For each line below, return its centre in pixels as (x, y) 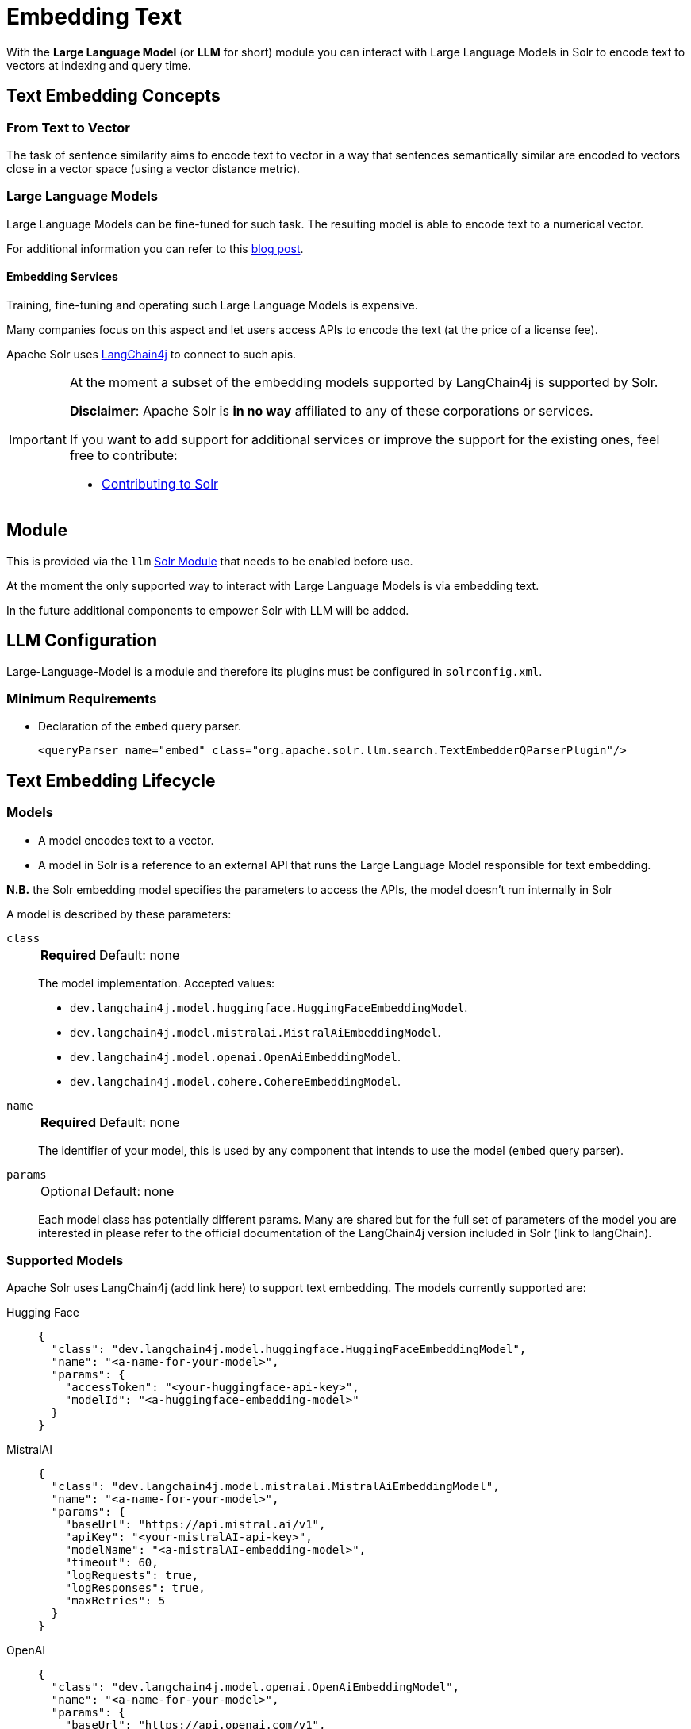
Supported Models (65, 1260)
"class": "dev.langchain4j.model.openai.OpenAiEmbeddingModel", (255, 1687)
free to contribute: (123, 455)
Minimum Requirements (82, 699)
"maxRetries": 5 (115, 1601)
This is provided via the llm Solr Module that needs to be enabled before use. (210, 561)
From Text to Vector (68, 127)
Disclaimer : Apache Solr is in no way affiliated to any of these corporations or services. (331, 410)
